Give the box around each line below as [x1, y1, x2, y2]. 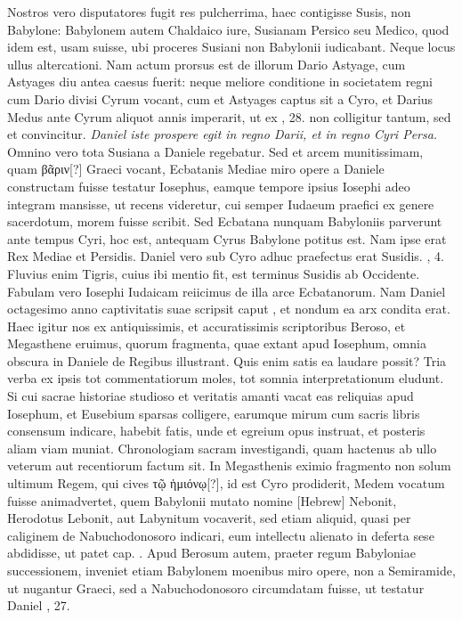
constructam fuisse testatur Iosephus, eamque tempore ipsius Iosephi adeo [7, 176, 410, 195]
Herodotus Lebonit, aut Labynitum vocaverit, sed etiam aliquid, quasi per [7, 509, 411, 527]
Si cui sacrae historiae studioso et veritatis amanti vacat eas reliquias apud [7, 387, 414, 405]
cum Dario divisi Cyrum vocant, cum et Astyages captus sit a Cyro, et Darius [7, 89, 434, 108]
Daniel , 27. [7, 596, 70, 615]
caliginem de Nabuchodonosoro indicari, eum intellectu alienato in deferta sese [7, 526, 434, 544]
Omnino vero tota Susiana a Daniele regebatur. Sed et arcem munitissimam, [7, 142, 424, 160]
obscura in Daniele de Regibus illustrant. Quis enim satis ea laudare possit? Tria [7, 351, 447, 370]
